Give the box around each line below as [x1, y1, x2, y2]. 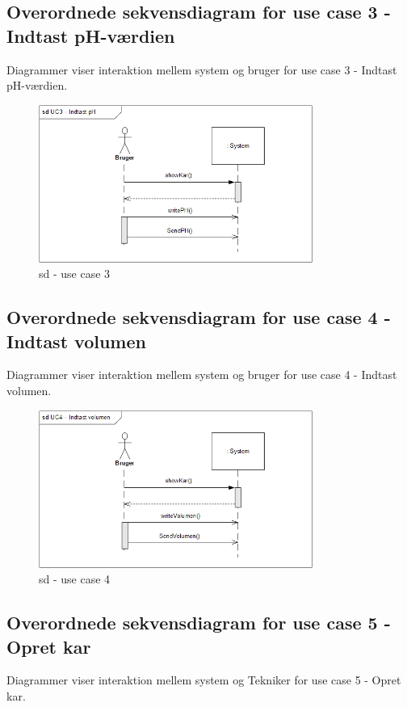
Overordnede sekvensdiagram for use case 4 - [6, 305, 391, 330]
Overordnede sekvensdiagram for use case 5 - [6, 610, 391, 635]
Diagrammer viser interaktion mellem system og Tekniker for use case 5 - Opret [6, 671, 401, 688]
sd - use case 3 [39, 265, 111, 282]
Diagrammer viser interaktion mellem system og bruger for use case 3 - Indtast [6, 61, 397, 78]
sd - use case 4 [39, 570, 111, 587]
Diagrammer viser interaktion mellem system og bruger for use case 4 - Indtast [6, 366, 397, 383]
